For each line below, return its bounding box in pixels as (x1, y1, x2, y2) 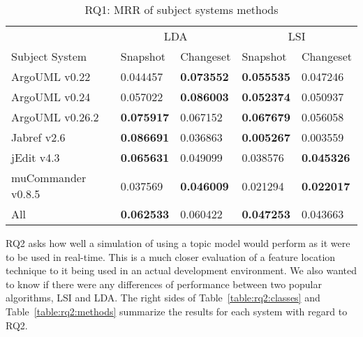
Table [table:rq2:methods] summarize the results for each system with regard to (6, 304, 348, 318)
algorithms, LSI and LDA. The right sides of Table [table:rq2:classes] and (6, 290, 320, 305)
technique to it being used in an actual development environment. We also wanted (6, 263, 357, 278)
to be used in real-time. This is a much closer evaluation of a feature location (6, 249, 336, 264)
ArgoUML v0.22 (11, 68, 91, 84)
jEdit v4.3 (11, 149, 60, 165)
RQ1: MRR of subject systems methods (84, 1, 279, 17)
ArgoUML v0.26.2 (11, 109, 99, 125)
